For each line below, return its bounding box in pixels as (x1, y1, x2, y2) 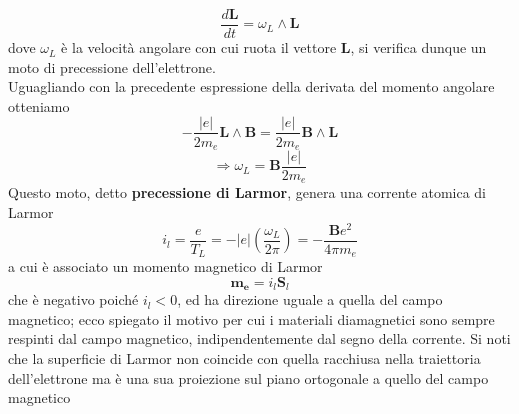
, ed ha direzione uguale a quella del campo (177, 289, 443, 310)
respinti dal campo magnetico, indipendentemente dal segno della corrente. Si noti (8, 328, 511, 349)
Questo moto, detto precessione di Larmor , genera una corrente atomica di (8, 182, 486, 203)
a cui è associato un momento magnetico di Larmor (8, 256, 323, 277)
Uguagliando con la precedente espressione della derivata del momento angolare (8, 76, 495, 97)
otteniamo (8, 95, 70, 116)
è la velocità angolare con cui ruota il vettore (61, 37, 337, 58)
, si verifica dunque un (350, 37, 487, 58)
